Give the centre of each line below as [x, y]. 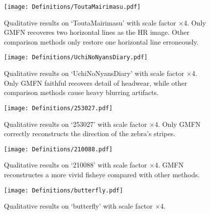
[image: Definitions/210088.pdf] [58, 149]
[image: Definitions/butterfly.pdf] [64, 190]
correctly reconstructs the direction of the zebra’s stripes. [90, 133]
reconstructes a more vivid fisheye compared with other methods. [102, 174]
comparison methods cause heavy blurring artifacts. [81, 92]
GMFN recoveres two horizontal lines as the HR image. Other [97, 32]
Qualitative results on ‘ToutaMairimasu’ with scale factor [90, 22]
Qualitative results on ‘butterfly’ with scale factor [78, 206]
